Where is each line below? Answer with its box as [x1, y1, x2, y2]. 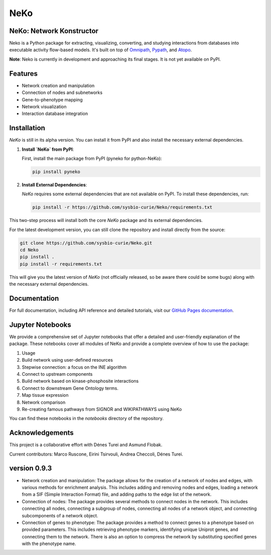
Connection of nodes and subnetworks [22, 89, 103, 95]
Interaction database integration [22, 110, 88, 117]
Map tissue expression [22, 392, 69, 398]
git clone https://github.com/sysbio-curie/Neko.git [20, 240, 153, 246]
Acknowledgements [9, 428, 74, 437]
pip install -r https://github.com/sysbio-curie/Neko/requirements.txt [32, 204, 213, 210]
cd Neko [20, 247, 39, 253]
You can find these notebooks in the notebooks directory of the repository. [9, 415, 164, 421]
